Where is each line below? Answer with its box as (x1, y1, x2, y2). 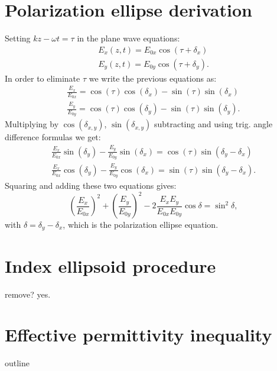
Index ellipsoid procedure (5, 253, 216, 278)
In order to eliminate (5, 72, 80, 84)
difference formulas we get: (5, 131, 101, 143)
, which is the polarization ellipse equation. (63, 218, 219, 230)
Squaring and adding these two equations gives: (5, 179, 177, 191)
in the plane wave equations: (77, 32, 180, 44)
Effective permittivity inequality (5, 322, 272, 347)
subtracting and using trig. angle (154, 118, 273, 130)
